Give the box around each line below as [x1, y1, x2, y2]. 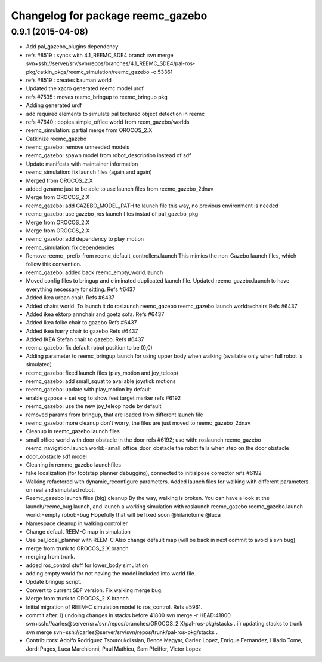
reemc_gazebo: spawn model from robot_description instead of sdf [26, 152, 191, 159]
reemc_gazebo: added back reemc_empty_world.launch [26, 269, 163, 276]
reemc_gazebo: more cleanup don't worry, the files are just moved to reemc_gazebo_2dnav [26, 419, 251, 427]
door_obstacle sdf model [26, 453, 88, 460]
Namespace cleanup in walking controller [26, 520, 128, 527]
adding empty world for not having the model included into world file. [26, 570, 196, 577]
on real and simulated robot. [26, 486, 95, 494]
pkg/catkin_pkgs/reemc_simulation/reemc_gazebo [26, 68, 150, 75]
